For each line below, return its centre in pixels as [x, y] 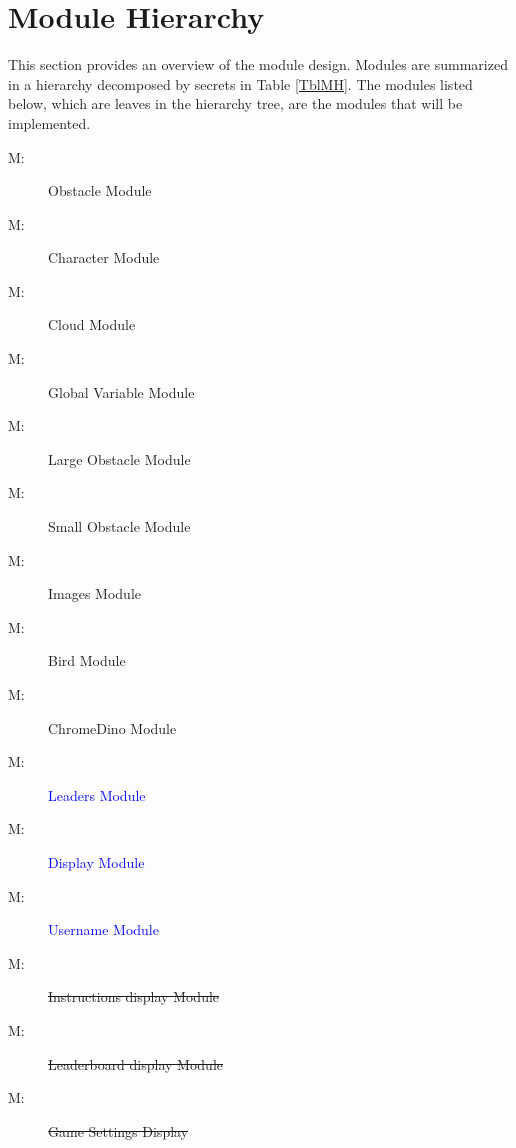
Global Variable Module [121, 391]
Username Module [103, 929]
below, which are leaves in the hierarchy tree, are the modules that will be [235, 103]
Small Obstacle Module [119, 526]
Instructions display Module [134, 996]
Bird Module [87, 660]
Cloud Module [92, 324]
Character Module [104, 257]
